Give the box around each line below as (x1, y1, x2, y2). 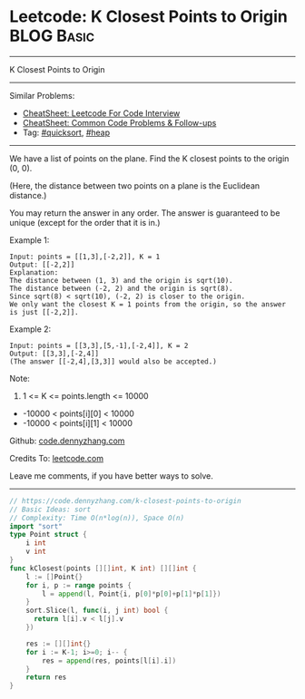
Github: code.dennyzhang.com (9, 435, 125, 446)
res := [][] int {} (25, 639, 92, 648)
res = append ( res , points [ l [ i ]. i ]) (42, 655, 177, 665)
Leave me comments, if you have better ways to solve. (9, 470, 213, 481)
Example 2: (9, 324, 52, 335)
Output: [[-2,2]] (9, 260, 75, 269)
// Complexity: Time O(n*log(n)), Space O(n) (9, 513, 184, 522)
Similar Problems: (9, 90, 75, 101)
